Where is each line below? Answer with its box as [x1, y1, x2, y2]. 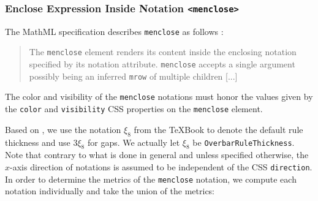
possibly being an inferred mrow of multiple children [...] [29, 69, 238, 82]
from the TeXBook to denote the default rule [134, 123, 303, 135]
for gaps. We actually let [87, 135, 180, 148]
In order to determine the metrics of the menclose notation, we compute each [5, 172, 297, 185]
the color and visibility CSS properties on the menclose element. [5, 102, 263, 115]
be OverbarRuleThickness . [192, 135, 295, 148]
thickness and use [5, 135, 70, 148]
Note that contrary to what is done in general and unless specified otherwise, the [5, 148, 309, 161]
